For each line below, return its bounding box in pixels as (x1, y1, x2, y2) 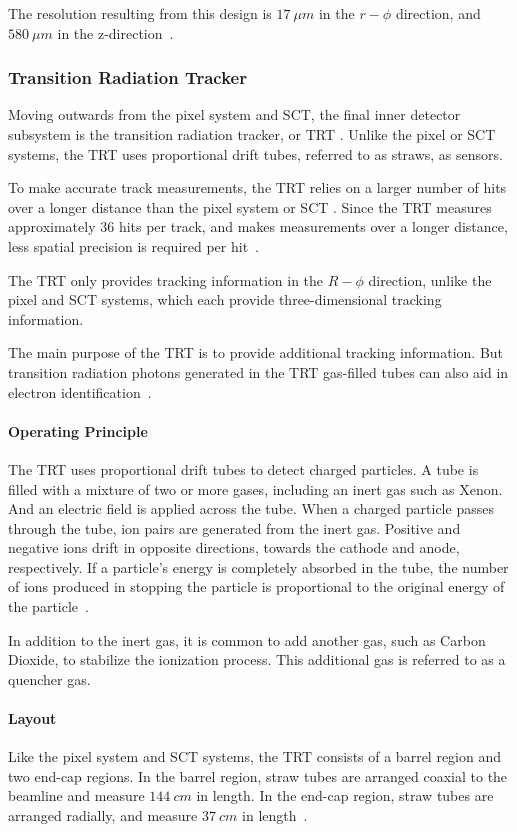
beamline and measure (8, 785, 145, 806)
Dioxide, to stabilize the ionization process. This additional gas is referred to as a (8, 649, 506, 670)
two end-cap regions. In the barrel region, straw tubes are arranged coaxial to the (8, 765, 508, 786)
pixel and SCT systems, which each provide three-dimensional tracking (8, 289, 442, 310)
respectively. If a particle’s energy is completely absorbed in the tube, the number (8, 556, 509, 577)
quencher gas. (8, 668, 91, 689)
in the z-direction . (57, 22, 174, 43)
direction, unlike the (368, 269, 492, 290)
